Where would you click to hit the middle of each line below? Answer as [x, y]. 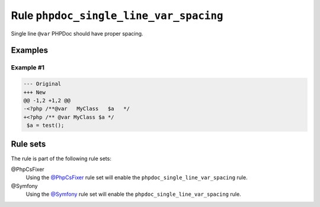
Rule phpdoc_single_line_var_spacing [117, 15]
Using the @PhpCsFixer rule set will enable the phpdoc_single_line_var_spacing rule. [137, 177]
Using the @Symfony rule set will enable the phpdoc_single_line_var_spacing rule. [133, 194]
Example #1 [28, 68]
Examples [30, 50]
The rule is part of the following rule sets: [61, 158]
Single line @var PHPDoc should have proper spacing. [77, 33]
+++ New [34, 92]
